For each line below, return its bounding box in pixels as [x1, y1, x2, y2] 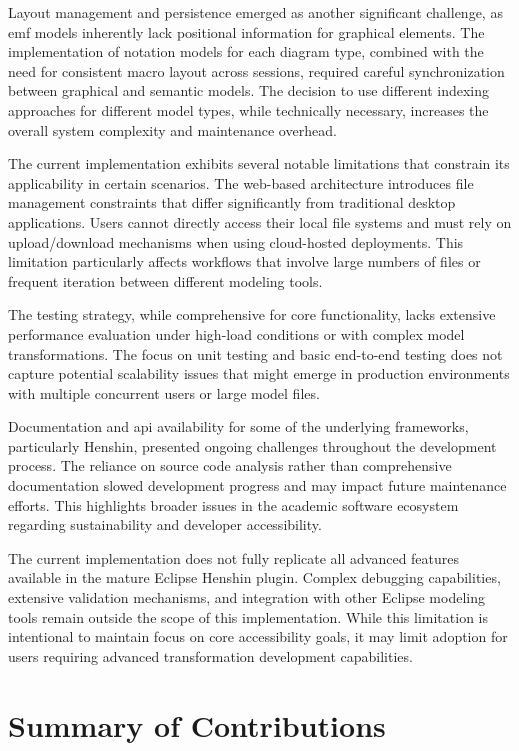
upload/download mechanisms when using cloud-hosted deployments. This [8, 231, 464, 252]
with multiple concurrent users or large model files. [8, 382, 320, 403]
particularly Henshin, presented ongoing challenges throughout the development [8, 435, 497, 456]
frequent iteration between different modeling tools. [8, 270, 323, 291]
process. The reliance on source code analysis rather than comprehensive [8, 455, 452, 476]
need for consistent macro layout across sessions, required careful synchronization [8, 60, 505, 81]
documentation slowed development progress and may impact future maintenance [8, 475, 507, 496]
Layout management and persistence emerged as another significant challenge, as [8, 2, 503, 22]
